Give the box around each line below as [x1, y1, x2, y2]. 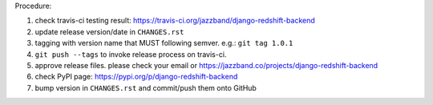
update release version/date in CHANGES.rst [34, 26, 184, 36]
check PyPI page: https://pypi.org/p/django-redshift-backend [34, 72, 238, 82]
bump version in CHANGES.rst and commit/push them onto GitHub [34, 83, 257, 92]
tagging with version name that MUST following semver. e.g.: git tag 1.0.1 [34, 38, 293, 48]
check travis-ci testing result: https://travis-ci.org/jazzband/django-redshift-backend [34, 16, 316, 26]
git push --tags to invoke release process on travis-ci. [34, 49, 227, 59]
